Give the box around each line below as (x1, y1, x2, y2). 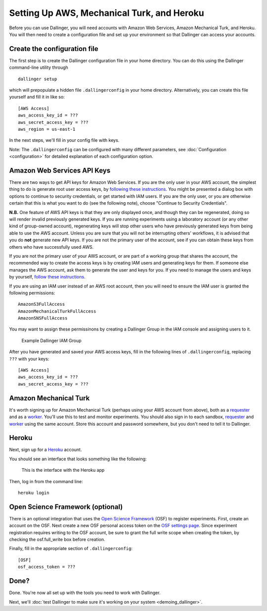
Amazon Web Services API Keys (9, 166, 111, 174)
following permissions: (9, 290, 55, 296)
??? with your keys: (9, 356, 49, 362)
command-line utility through (9, 64, 69, 70)
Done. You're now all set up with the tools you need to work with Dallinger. (9, 590, 161, 596)
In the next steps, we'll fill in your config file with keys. (9, 137, 120, 143)
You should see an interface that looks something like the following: (9, 456, 147, 462)
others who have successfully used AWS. (9, 244, 94, 250)
